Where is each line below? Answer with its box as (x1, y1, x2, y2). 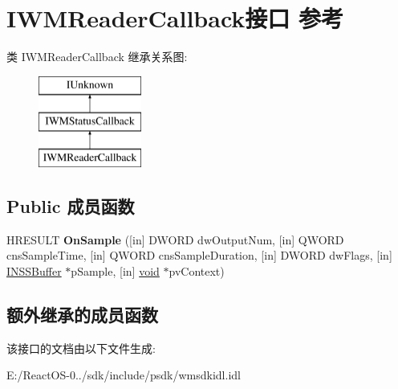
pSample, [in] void (71, 263, 160, 280)
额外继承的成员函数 (6, 302, 158, 327)
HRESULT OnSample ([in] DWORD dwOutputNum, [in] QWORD (6, 231, 344, 248)
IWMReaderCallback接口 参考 (6, 2, 344, 35)
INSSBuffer (6, 263, 62, 280)
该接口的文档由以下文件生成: (6, 339, 156, 356)
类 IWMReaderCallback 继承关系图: (6, 48, 188, 65)
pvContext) (169, 263, 225, 280)
